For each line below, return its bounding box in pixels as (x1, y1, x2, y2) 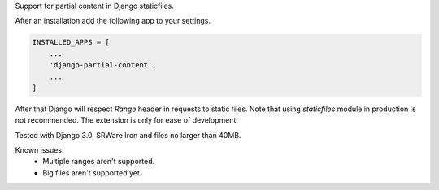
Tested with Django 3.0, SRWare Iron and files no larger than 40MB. (15, 130, 241, 140)
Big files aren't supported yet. (42, 167, 142, 178)
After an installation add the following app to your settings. (15, 16, 211, 26)
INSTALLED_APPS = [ (32, 37, 110, 47)
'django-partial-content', (49, 61, 158, 70)
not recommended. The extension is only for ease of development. (15, 115, 239, 125)
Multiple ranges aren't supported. (42, 157, 154, 166)
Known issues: (15, 145, 64, 155)
